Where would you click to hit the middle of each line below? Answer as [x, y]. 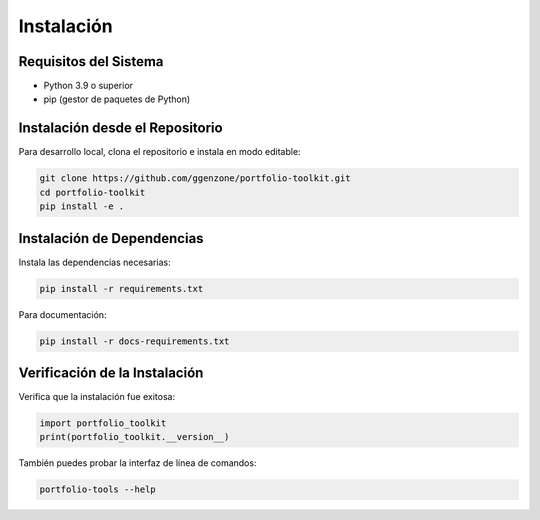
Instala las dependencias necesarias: [94, 262]
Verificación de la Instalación [111, 372]
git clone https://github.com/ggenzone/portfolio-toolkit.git [195, 178]
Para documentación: [62, 314]
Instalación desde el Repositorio [121, 128]
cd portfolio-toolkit [92, 192]
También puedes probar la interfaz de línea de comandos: [137, 463]
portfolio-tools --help [98, 489]
